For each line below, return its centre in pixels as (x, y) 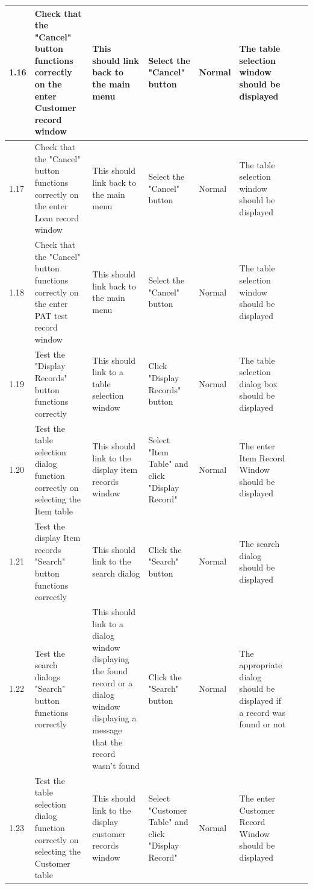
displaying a (114, 718)
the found (110, 671)
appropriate (261, 665)
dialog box (259, 383)
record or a (113, 682)
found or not (262, 724)
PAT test (51, 315)
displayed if (260, 701)
